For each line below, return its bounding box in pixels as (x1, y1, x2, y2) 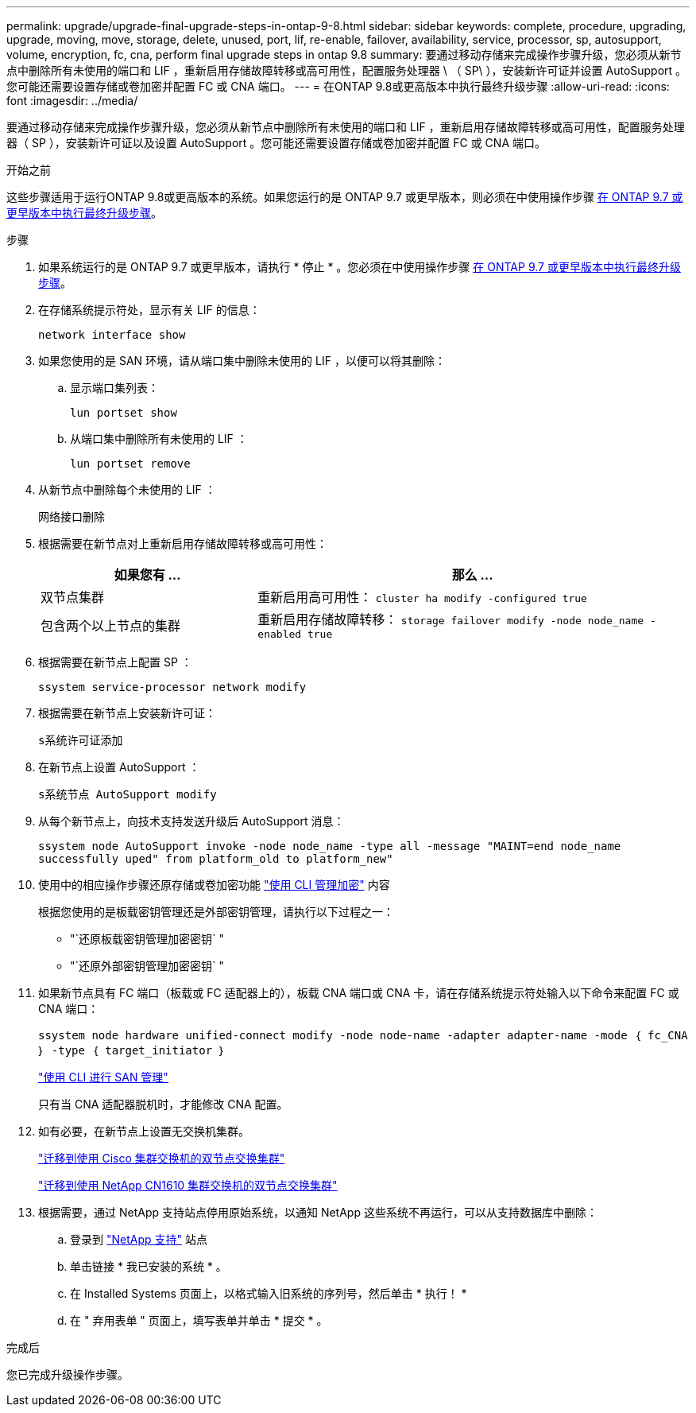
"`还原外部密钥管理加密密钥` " (70, 959, 225, 972)
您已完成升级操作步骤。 (6, 1368, 129, 1381)
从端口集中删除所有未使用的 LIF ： (70, 432, 248, 445)
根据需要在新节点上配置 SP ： (38, 655, 192, 669)
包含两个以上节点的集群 (41, 617, 181, 634)
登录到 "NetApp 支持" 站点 (70, 1232, 207, 1246)
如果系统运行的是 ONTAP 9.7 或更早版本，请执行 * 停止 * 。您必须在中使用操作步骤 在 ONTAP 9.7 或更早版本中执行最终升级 (38, 260, 681, 274)
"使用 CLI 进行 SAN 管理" (38, 1070, 168, 1084)
